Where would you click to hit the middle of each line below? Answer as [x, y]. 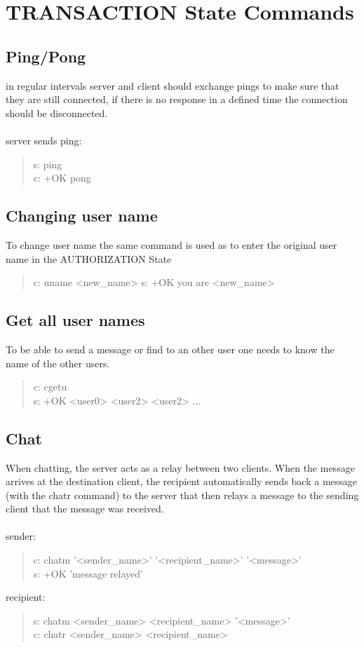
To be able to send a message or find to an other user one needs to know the [170, 349]
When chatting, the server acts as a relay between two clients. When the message [180, 467]
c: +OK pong [62, 178]
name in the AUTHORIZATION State [89, 258]
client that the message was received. [85, 509]
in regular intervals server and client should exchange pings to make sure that [173, 85]
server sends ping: [44, 140]
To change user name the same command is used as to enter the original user [171, 244]
